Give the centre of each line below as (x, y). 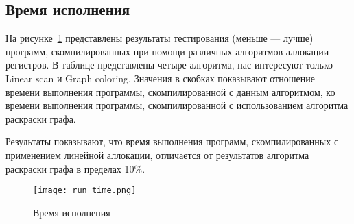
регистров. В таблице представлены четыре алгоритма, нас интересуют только (169, 65)
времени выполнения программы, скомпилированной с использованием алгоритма (177, 105)
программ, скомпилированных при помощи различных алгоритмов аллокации (167, 51)
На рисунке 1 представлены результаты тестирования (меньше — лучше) (160, 38)
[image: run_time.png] (85, 191)
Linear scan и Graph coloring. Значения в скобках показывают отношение (160, 78)
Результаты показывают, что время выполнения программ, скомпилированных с (172, 141)
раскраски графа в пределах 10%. (75, 168)
